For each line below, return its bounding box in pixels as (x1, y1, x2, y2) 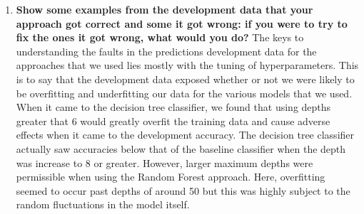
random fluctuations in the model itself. (16, 197, 190, 212)
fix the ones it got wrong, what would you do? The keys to (16, 30, 304, 45)
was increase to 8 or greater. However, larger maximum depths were (16, 155, 313, 170)
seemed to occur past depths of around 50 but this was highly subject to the (16, 183, 350, 198)
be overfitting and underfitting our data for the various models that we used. (16, 85, 353, 100)
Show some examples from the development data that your (16, 2, 313, 16)
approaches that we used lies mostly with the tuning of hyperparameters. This (16, 58, 359, 73)
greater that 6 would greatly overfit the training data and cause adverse (16, 113, 330, 128)
